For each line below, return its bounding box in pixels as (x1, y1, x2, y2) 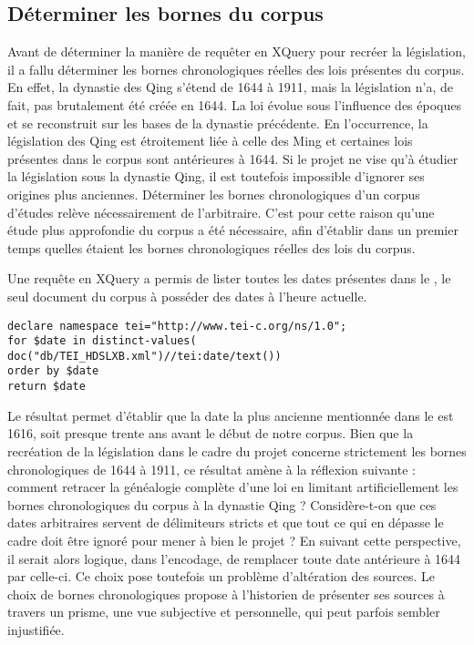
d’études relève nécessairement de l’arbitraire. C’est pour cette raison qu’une (7, 202, 435, 221)
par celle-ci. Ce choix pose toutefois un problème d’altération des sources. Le (7, 567, 435, 586)
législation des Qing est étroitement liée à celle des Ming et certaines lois (7, 131, 413, 150)
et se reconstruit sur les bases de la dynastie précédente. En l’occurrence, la (7, 113, 428, 132)
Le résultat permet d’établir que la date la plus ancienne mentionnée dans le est (7, 405, 454, 425)
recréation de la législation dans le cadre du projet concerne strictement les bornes (7, 441, 467, 460)
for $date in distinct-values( (7, 334, 197, 348)
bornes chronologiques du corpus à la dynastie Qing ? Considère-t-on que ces (7, 495, 437, 514)
